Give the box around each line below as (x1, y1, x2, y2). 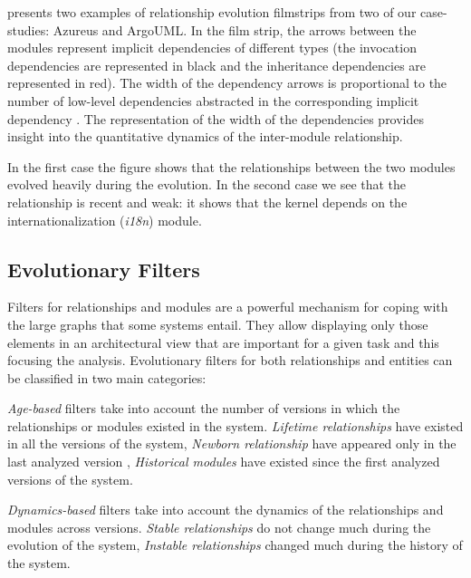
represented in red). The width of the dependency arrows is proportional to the (7, 73, 447, 92)
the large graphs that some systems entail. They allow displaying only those (7, 314, 428, 333)
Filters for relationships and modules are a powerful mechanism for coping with (7, 297, 448, 316)
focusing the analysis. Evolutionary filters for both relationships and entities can (7, 351, 453, 370)
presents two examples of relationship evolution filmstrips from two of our (7, 3, 417, 21)
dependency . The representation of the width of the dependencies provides (7, 109, 425, 128)
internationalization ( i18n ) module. (7, 210, 202, 229)
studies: (7, 20, 50, 39)
